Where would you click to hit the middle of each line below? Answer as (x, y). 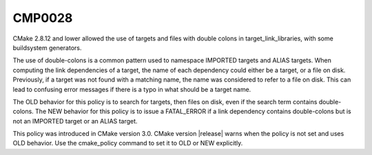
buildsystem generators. (47, 47)
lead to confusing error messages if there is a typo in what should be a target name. (132, 89)
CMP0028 (43, 18)
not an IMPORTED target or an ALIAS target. (75, 121)
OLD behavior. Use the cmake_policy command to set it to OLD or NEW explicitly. (128, 143)
